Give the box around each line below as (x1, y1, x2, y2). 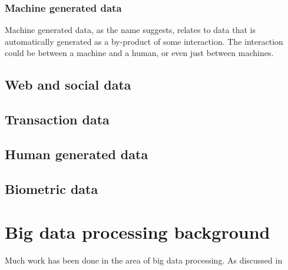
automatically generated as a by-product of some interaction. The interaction (5, 35, 283, 47)
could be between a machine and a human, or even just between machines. (5, 47, 274, 59)
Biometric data (5, 179, 98, 197)
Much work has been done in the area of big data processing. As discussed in (5, 254, 283, 266)
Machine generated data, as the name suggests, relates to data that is (5, 24, 256, 36)
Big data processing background (5, 220, 270, 244)
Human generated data (5, 144, 148, 163)
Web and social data (5, 75, 131, 94)
